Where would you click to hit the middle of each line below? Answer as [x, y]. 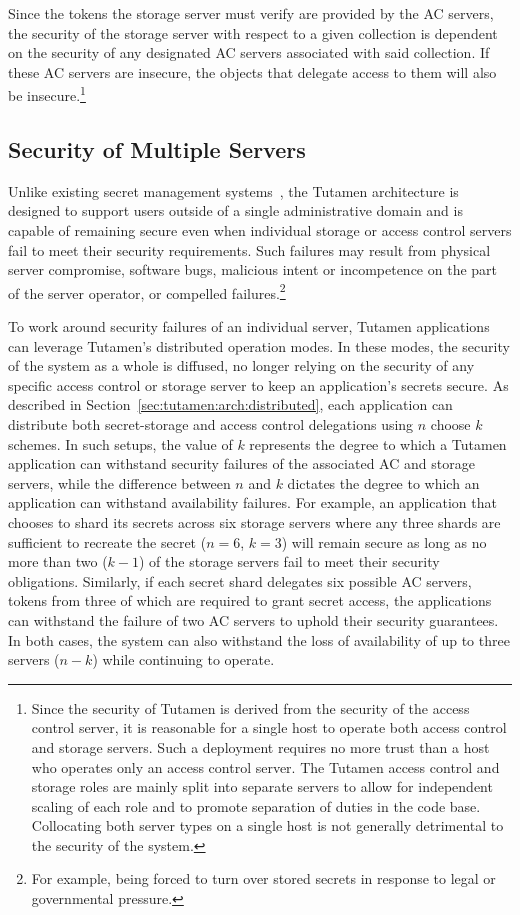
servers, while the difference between [119, 482]
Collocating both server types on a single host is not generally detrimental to [267, 825]
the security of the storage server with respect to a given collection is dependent [253, 32]
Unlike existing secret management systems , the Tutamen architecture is [233, 190]
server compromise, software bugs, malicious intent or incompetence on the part [253, 269]
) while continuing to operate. [183, 659]
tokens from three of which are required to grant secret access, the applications [250, 600]
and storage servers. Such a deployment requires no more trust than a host [260, 746]
